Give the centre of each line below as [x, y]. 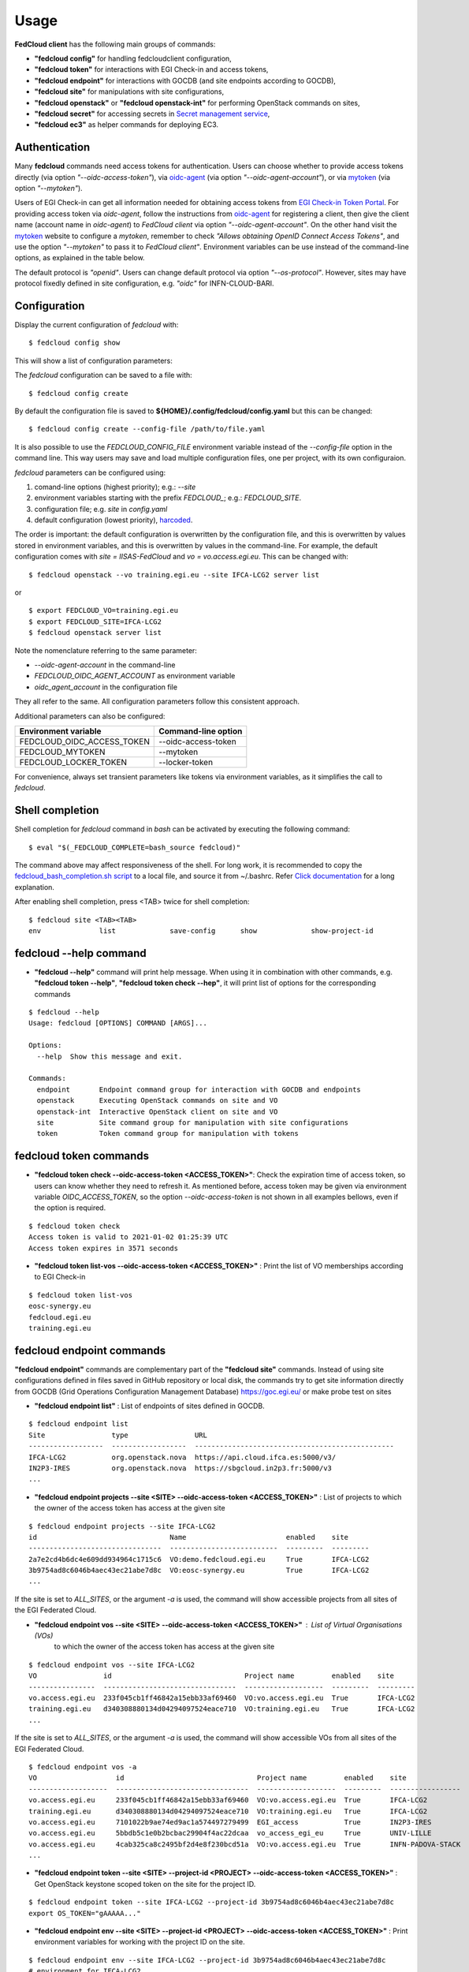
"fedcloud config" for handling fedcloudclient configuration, [133, 58]
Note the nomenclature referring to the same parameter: [106, 650]
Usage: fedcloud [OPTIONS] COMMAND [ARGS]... [118, 1023]
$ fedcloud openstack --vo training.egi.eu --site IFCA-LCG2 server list [174, 575]
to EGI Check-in [60, 1277]
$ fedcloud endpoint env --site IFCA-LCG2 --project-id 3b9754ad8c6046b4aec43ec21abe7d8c [207, 1960]
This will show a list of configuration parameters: [94, 360]
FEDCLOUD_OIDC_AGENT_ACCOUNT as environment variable [135, 676]
